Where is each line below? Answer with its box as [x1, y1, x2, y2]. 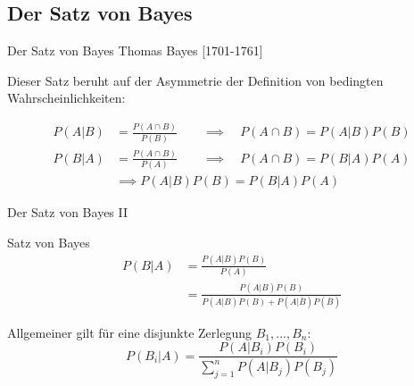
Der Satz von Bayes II [7, 203, 128, 222]
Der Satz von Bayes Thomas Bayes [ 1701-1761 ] [7, 41, 263, 60]
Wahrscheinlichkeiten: [7, 88, 126, 107]
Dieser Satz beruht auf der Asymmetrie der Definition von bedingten [7, 71, 384, 89]
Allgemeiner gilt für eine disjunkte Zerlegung [7, 323, 252, 341]
